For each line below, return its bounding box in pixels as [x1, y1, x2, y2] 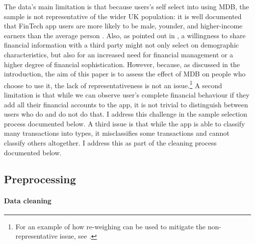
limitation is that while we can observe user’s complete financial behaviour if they [4, 90, 250, 99]
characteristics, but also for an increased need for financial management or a [4, 49, 233, 59]
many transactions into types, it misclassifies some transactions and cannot [4, 128, 229, 138]
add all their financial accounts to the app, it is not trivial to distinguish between [4, 99, 248, 109]
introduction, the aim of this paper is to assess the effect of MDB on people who [4, 69, 246, 79]
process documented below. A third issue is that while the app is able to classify [4, 118, 245, 128]
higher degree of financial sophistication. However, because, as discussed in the [4, 59, 240, 69]
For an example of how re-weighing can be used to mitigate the [15, 221, 206, 231]
